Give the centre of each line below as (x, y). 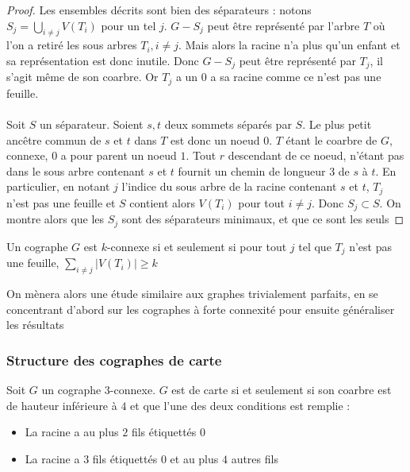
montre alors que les (56, 219)
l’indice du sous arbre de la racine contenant (229, 186)
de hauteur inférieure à (62, 405)
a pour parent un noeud (119, 155)
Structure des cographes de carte (114, 360)
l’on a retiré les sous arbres (72, 45)
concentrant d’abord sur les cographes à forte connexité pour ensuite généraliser (201, 309)
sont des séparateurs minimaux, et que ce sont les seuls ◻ (263, 219)
